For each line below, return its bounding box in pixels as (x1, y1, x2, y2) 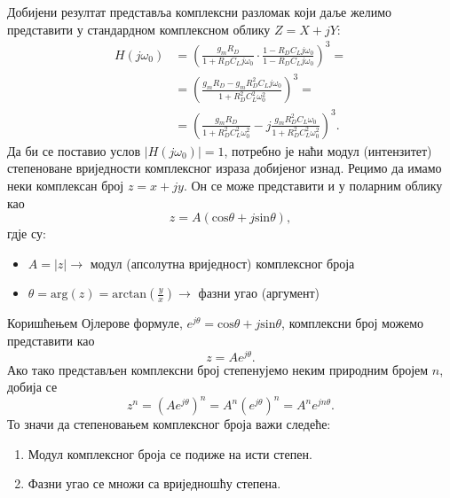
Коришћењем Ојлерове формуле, (7, 314, 183, 332)
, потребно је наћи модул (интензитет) (224, 141, 432, 160)
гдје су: (7, 224, 46, 243)
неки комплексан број (7, 175, 124, 194)
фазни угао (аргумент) (198, 284, 320, 302)
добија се (7, 377, 58, 396)
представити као (7, 331, 95, 349)
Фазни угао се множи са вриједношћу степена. (28, 474, 281, 493)
